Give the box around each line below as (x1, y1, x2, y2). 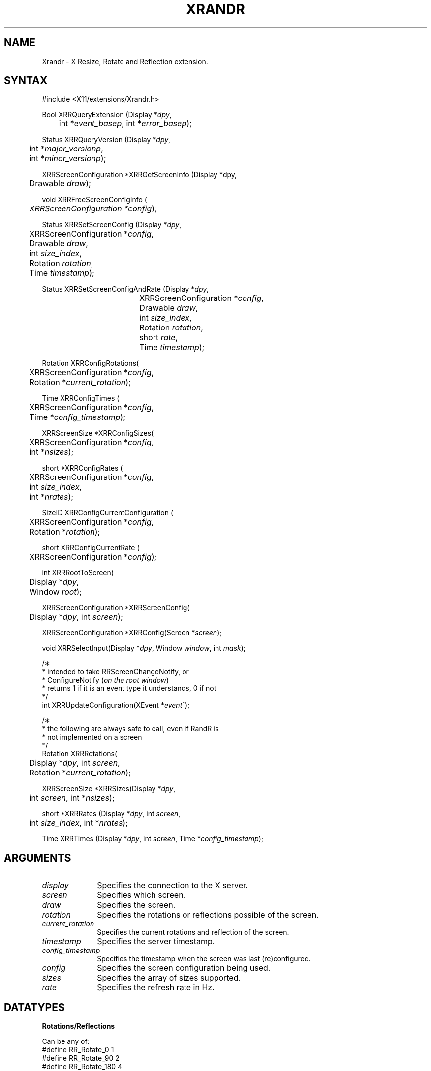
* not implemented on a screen (42, 733, 142, 742)
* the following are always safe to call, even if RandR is (42, 724, 219, 733)
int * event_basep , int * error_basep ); (59, 119, 192, 129)
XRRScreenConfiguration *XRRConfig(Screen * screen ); (42, 628, 222, 637)
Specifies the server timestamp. (97, 936, 215, 947)
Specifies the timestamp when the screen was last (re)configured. (97, 954, 311, 963)
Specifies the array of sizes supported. (97, 973, 241, 983)
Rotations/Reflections (42, 1022, 115, 1031)
